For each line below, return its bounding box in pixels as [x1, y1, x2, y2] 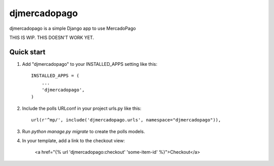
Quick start [9, 48, 46, 56]
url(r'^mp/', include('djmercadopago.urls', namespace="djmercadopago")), [31, 117, 221, 123]
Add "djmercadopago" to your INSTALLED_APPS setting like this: [22, 61, 157, 67]
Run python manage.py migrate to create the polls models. [22, 128, 145, 134]
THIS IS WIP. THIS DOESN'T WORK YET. [9, 34, 94, 40]
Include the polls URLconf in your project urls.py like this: [22, 105, 142, 111]
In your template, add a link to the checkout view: [22, 137, 125, 144]
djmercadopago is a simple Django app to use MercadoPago [9, 25, 136, 31]
